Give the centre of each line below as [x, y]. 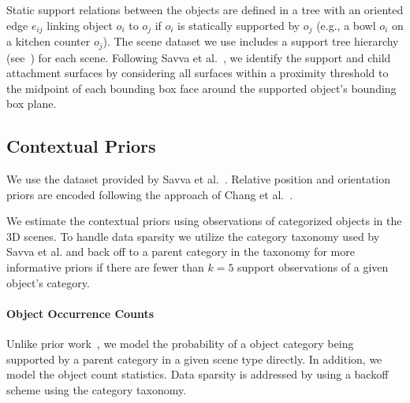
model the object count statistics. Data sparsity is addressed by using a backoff [198, 374]
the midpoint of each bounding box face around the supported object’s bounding [201, 88]
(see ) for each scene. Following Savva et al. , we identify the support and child [199, 57]
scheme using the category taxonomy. [97, 389]
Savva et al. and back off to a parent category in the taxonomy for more [181, 251]
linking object [80, 25]
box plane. [32, 104]
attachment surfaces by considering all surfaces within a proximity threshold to [198, 73]
